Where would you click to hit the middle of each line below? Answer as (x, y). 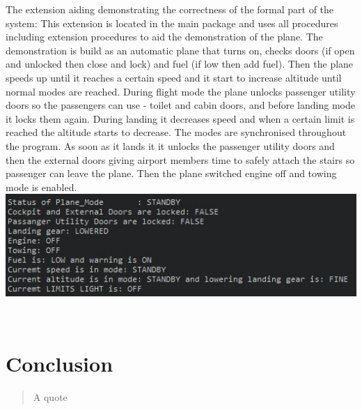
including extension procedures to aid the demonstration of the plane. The (164, 37)
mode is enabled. (41, 187)
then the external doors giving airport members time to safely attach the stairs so (180, 159)
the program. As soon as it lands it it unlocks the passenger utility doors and (170, 145)
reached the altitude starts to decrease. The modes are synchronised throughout (176, 132)
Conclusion (60, 364)
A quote (50, 397)
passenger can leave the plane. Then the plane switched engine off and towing (171, 173)
